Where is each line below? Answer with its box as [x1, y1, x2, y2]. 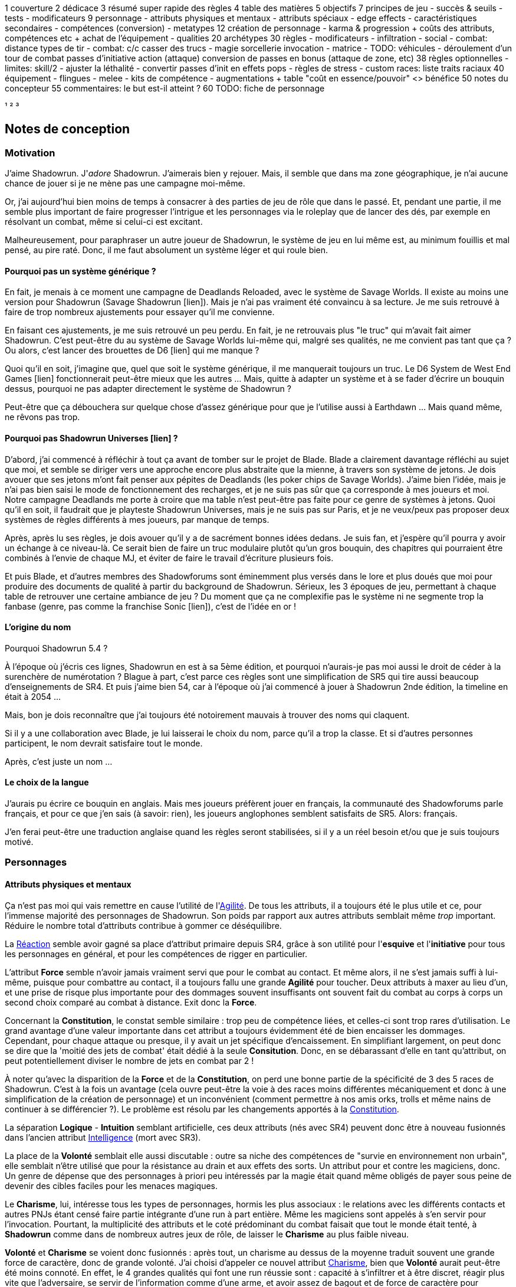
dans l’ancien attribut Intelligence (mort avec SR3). [5, 1132, 201, 1142]
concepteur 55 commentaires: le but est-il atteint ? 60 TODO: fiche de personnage [5, 83, 325, 93]
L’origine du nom [5, 622, 71, 633]
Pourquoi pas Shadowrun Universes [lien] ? [5, 433, 178, 444]
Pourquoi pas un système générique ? [5, 266, 156, 276]
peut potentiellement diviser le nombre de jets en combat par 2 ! [5, 1055, 254, 1066]
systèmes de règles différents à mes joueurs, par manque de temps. [5, 514, 269, 525]
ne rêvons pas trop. [5, 412, 80, 423]
